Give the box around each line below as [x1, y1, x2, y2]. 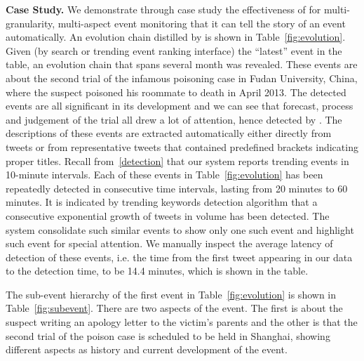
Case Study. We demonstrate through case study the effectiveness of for [6, 2, 321, 16]
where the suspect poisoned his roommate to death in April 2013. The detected [6, 84, 346, 99]
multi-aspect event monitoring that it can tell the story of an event [58, 15, 346, 30]
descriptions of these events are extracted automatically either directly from [6, 126, 332, 140]
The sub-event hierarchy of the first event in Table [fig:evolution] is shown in [6, 287, 337, 301]
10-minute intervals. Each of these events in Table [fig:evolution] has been [6, 167, 323, 182]
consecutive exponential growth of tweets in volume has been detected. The [6, 208, 330, 223]
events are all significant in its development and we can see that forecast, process [6, 98, 353, 113]
